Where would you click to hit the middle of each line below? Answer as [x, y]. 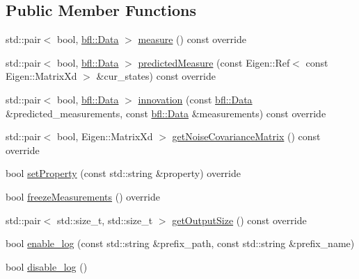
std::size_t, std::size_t [105, 220]
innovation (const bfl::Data [195, 99]
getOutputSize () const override [239, 220]
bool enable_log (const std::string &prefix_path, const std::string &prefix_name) [180, 243]
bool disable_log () [47, 266]
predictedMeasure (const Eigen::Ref [214, 62]
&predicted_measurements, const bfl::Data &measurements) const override [166, 113]
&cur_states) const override [156, 76]
